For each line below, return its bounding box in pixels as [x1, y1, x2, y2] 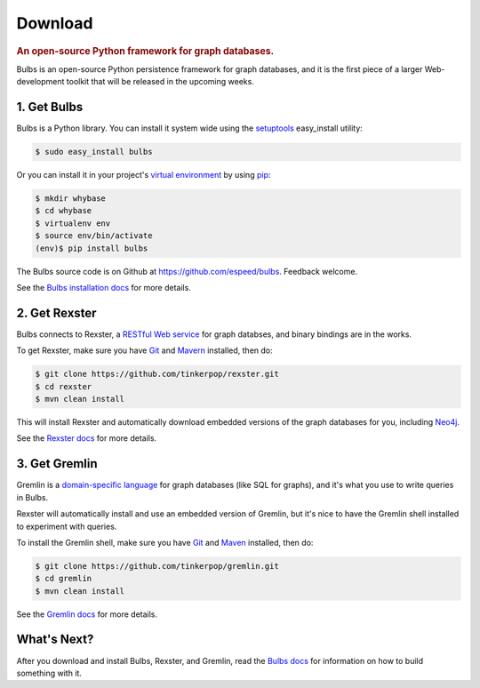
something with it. [16, 668, 82, 678]
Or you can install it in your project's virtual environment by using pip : [16, 170, 271, 180]
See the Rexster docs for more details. [16, 433, 157, 444]
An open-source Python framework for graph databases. [16, 44, 275, 57]
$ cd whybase [35, 205, 92, 216]
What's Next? [16, 632, 94, 647]
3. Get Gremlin [16, 456, 98, 471]
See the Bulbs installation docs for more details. [16, 283, 191, 292]
